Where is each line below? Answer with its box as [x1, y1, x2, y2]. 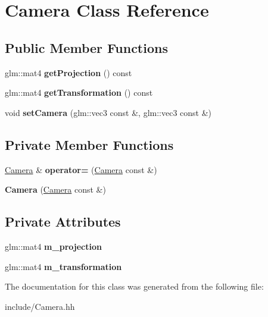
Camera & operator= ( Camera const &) [5, 163, 157, 175]
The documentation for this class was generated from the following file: [5, 280, 264, 293]
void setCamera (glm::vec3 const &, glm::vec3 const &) [5, 106, 212, 118]
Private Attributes [5, 212, 121, 231]
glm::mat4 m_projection [5, 240, 102, 252]
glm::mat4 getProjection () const [5, 66, 132, 79]
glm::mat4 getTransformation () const [5, 86, 153, 99]
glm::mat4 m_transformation [5, 260, 122, 272]
